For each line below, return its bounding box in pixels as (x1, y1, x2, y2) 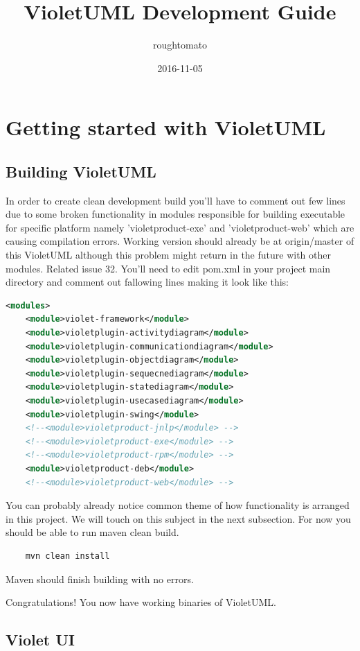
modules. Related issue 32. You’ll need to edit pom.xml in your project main (6, 261, 331, 275)
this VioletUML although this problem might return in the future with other (6, 248, 331, 262)
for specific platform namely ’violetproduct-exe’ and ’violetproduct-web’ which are (6, 220, 354, 234)
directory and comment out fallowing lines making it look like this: (6, 275, 289, 289)
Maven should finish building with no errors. (6, 571, 194, 586)
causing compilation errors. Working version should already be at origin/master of (6, 234, 354, 248)
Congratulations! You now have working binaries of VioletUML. (6, 595, 276, 609)
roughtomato (152, 37, 208, 52)
